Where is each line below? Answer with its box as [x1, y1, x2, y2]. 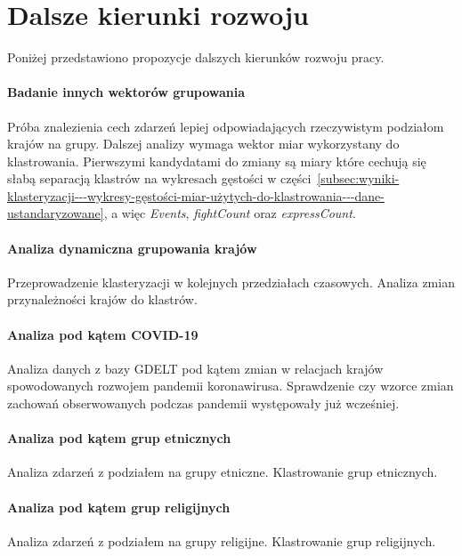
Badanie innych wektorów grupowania [7, 83, 246, 101]
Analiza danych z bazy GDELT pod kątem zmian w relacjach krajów [7, 359, 384, 377]
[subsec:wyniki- [317, 169, 400, 188]
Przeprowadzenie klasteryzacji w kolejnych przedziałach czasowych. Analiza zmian [7, 272, 455, 291]
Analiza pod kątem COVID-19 [7, 325, 199, 343]
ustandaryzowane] [7, 204, 104, 222]
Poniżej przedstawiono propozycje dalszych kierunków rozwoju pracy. [7, 48, 385, 67]
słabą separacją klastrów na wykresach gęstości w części [7, 169, 312, 188]
